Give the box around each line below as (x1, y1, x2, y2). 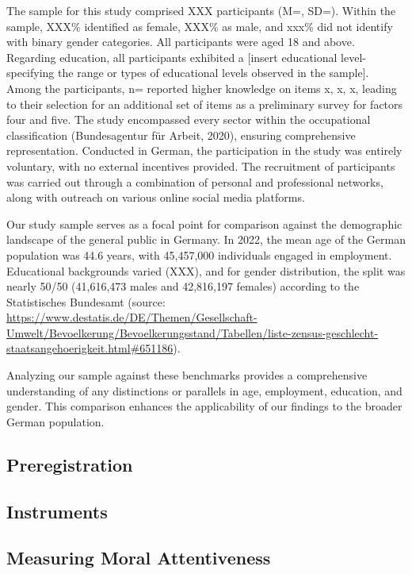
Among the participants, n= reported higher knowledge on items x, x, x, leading (6, 79, 397, 96)
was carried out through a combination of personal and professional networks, (6, 173, 383, 190)
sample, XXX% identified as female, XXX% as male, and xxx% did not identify (6, 17, 393, 34)
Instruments (6, 499, 108, 523)
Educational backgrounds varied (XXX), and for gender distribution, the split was (6, 262, 406, 279)
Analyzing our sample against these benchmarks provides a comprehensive (6, 367, 368, 383)
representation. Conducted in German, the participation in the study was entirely (6, 142, 402, 159)
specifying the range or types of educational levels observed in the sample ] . (6, 64, 369, 81)
